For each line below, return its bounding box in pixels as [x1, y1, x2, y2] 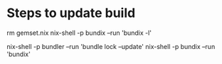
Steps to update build [6, 5, 136, 21]
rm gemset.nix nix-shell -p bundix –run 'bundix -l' [6, 28, 152, 37]
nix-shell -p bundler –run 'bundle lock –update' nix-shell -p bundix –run [6, 42, 216, 50]
